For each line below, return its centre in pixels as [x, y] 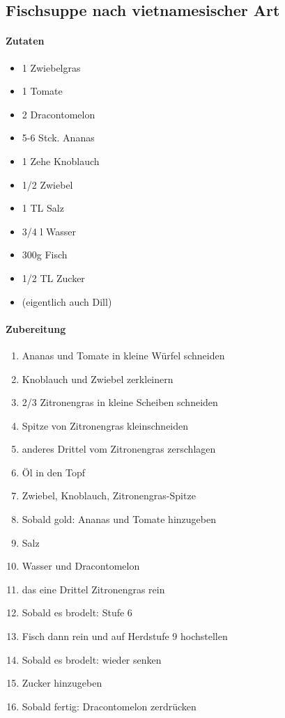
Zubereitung [36, 328]
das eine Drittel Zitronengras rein [93, 589]
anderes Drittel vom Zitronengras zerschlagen [119, 449]
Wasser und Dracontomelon [81, 566]
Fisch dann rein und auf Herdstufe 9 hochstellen [125, 636]
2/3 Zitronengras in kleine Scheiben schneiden [120, 402]
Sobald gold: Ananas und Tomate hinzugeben [119, 519]
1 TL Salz [43, 208]
